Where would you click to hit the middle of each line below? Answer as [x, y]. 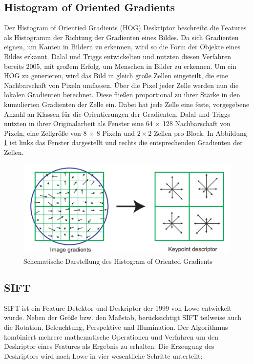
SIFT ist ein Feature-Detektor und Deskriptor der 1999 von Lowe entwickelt [118, 308]
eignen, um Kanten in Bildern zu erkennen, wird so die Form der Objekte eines [122, 47]
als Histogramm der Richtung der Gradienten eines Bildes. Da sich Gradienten [121, 37]
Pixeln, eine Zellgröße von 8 [45, 133]
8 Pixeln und [116, 133]
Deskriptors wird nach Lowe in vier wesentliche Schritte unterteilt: [103, 355]
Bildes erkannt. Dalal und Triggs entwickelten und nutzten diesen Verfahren [118, 56]
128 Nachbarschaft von [196, 123]
